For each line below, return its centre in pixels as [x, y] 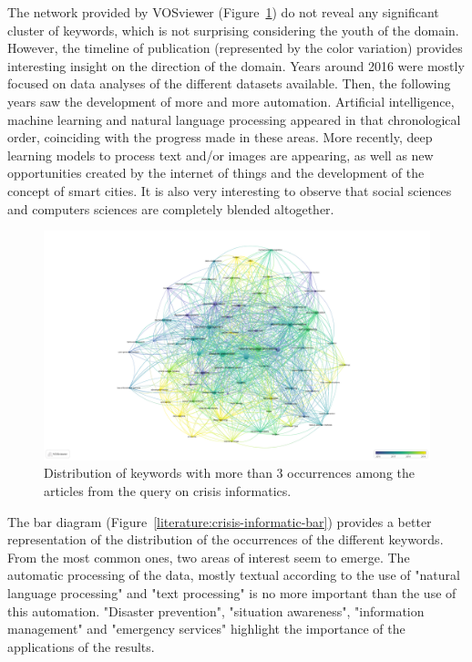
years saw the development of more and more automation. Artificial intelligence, [231, 101]
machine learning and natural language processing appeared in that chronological [234, 119]
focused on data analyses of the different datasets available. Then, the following [229, 83]
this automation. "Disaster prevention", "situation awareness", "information [216, 610]
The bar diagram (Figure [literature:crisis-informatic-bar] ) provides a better [220, 521]
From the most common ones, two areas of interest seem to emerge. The [209, 557]
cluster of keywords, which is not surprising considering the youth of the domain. [233, 30]
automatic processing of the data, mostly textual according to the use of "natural [234, 575]
